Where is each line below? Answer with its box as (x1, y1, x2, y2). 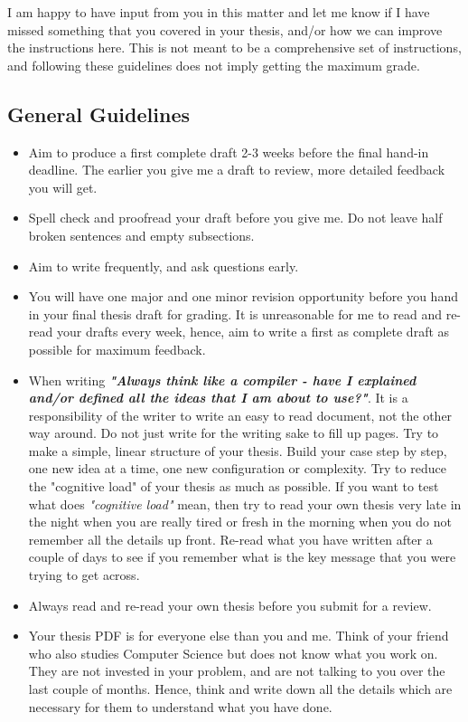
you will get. (28, 177, 98, 196)
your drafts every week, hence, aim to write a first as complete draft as (56, 322, 450, 341)
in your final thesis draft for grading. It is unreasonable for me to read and (28, 304, 442, 323)
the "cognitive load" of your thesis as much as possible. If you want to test (28, 477, 439, 496)
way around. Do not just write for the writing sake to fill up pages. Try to (28, 423, 439, 442)
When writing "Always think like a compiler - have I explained (28, 370, 417, 389)
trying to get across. (28, 565, 140, 584)
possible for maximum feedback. (28, 339, 206, 358)
